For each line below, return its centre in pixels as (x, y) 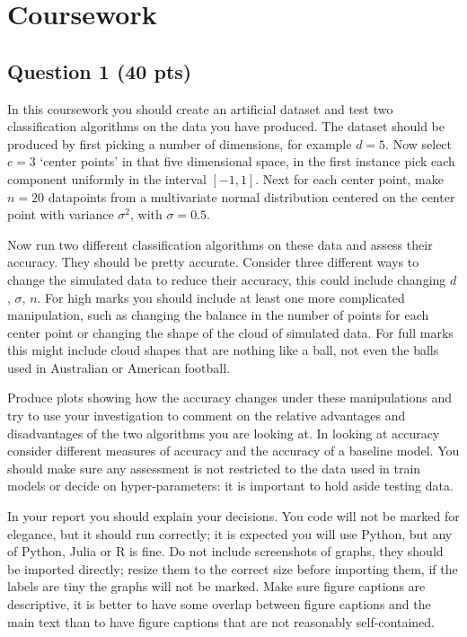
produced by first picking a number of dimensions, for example (180, 143)
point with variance (61, 214)
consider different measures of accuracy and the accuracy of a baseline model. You (233, 451)
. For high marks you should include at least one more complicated (221, 297)
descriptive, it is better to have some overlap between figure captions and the (219, 604)
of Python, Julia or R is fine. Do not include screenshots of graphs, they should (225, 551)
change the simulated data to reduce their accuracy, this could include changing (227, 279)
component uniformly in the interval (107, 178)
